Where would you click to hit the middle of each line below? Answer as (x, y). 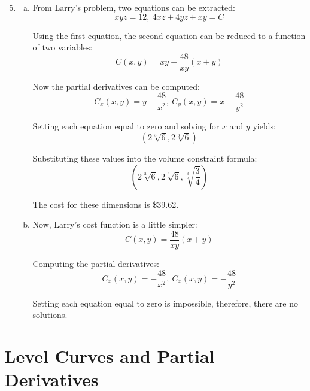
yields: (264, 125)
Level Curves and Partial (110, 355)
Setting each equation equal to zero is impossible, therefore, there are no (165, 303)
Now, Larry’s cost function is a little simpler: (115, 224)
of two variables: (63, 47)
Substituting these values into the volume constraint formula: (145, 158)
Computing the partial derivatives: (96, 263)
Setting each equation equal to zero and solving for (126, 125)
